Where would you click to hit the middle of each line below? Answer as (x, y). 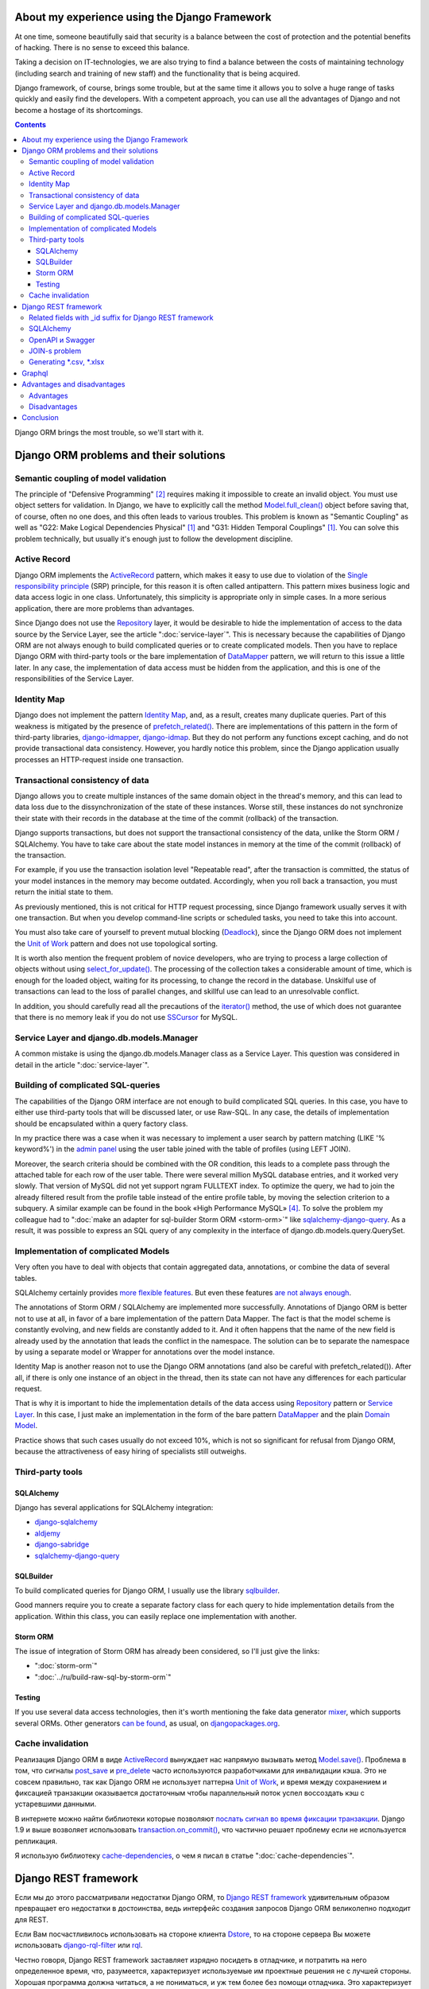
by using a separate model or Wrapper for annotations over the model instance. (145, 1352)
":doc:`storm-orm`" (66, 1666)
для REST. (32, 1919)
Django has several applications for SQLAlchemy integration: (114, 1507)
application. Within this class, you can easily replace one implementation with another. (156, 1616)
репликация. (36, 1841)
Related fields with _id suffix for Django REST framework (121, 317)
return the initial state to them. (64, 892)
